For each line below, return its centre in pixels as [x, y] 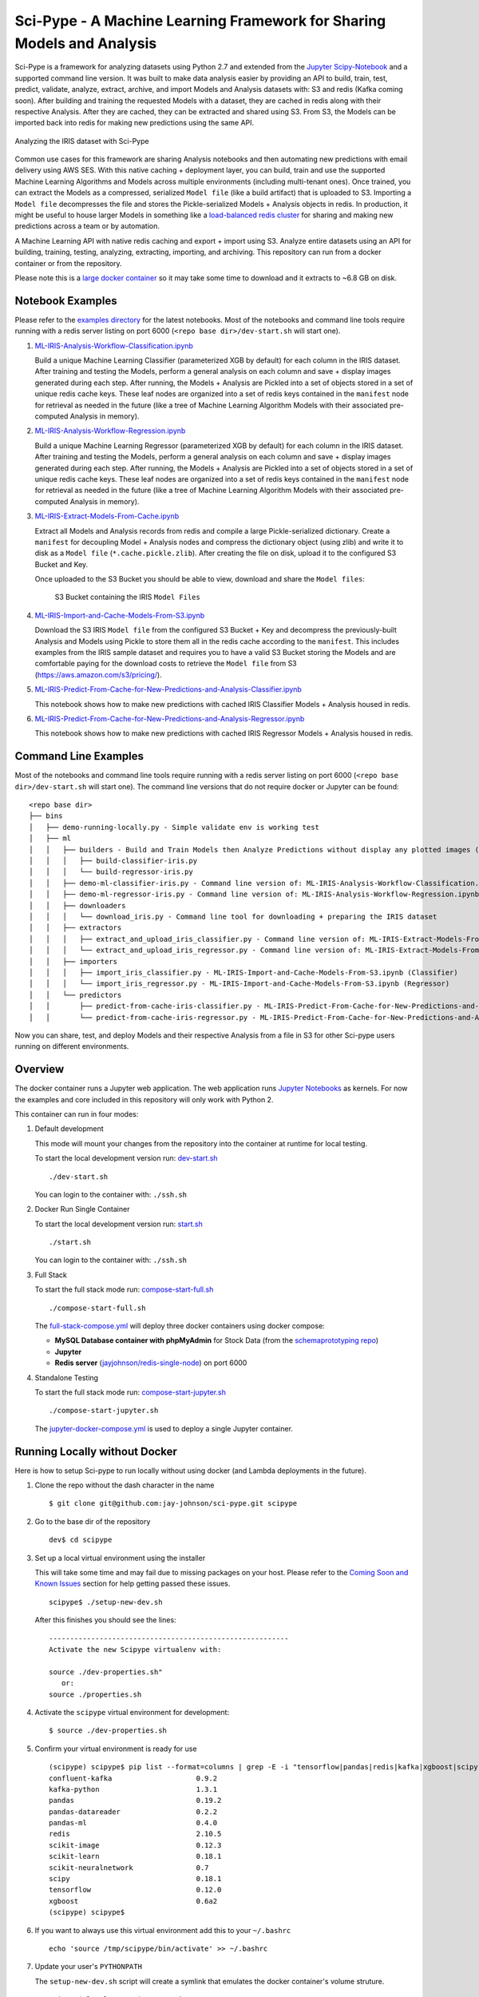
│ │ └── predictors [75, 995]
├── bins [46, 816]
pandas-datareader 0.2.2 [133, 1812]
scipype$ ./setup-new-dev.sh [106, 1602]
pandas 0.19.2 [135, 1800]
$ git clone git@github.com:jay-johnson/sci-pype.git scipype [173, 1503]
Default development [69, 1129]
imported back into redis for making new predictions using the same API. [135, 123]
